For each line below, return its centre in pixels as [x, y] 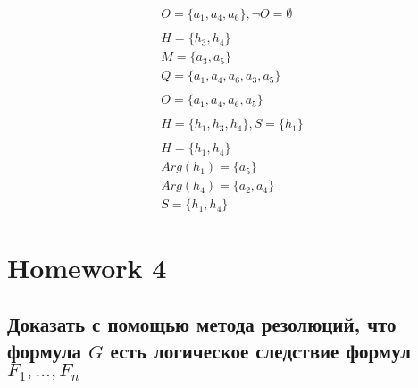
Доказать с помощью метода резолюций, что [202, 324]
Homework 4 [87, 267]
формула [44, 350]
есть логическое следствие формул [260, 350]
